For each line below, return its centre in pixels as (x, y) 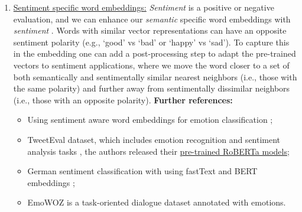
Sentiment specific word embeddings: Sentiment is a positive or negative (144, 7)
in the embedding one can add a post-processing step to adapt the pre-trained (155, 53)
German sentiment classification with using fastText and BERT (142, 171)
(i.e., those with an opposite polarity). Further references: (123, 100)
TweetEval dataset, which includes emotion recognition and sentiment (154, 139)
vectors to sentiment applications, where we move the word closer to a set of (151, 65)
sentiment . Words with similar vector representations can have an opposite (150, 30)
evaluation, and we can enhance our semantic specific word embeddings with (152, 19)
